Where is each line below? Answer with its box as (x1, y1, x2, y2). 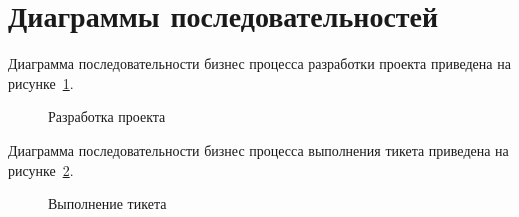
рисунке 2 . (8, 159, 74, 180)
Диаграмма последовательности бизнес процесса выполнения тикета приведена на (8, 139, 509, 160)
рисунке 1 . (8, 72, 74, 93)
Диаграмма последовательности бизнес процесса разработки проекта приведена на (8, 53, 511, 74)
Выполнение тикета (48, 193, 167, 214)
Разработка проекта (48, 106, 166, 127)
